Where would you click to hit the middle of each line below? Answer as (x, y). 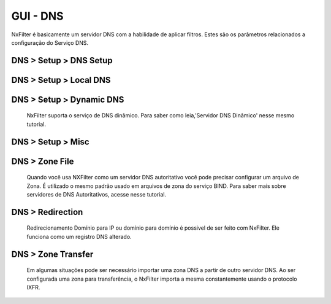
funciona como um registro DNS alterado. (79, 236)
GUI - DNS (37, 16)
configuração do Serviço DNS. (50, 42)
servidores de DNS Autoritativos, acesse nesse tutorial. (97, 194)
